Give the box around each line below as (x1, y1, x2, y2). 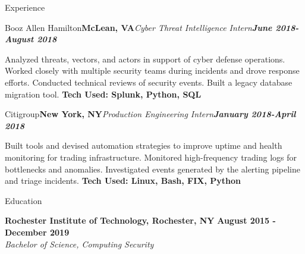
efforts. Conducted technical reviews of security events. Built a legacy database (5, 76, 293, 88)
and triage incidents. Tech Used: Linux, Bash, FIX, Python (5, 174, 241, 187)
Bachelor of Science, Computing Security (5, 237, 154, 250)
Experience (5, 1, 45, 13)
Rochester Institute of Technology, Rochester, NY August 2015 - (5, 214, 276, 227)
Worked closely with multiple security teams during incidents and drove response (5, 64, 300, 77)
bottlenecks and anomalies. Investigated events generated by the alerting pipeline (5, 162, 300, 175)
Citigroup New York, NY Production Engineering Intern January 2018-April (5, 108, 296, 120)
